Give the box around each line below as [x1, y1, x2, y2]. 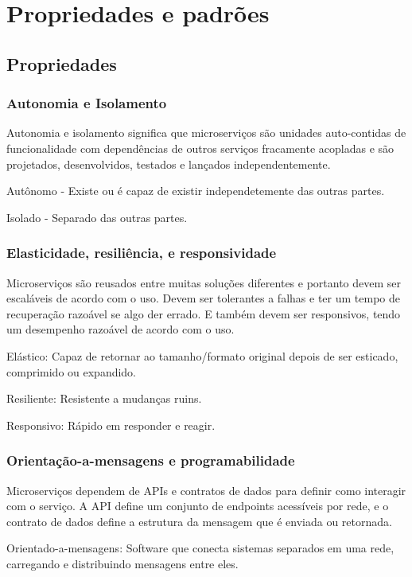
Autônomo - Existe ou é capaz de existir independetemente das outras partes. [6, 182, 385, 199]
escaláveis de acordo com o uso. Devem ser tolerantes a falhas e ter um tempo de [6, 290, 400, 306]
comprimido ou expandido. [6, 363, 137, 380]
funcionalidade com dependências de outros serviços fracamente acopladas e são [6, 139, 395, 156]
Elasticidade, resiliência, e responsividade [6, 243, 277, 263]
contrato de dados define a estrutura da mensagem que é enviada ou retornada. [6, 513, 392, 529]
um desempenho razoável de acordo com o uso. [6, 321, 235, 337]
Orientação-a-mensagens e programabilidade [6, 450, 295, 470]
